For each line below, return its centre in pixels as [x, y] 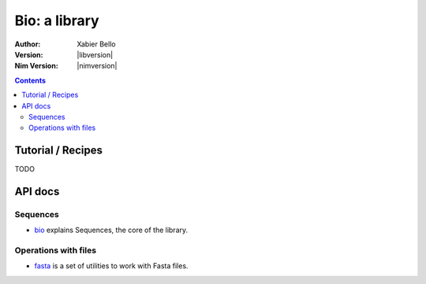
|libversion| [95, 54]
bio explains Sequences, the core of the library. [111, 230]
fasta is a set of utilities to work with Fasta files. [111, 266]
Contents [30, 80]
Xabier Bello [96, 44]
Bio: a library [57, 20]
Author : [28, 44]
